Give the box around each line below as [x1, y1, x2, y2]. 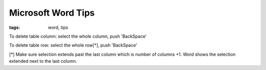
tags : [9, 24, 20, 30]
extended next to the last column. [9, 58, 77, 64]
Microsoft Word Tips [9, 7, 95, 18]
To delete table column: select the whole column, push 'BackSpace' [9, 33, 147, 39]
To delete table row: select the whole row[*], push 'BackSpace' [9, 42, 137, 48]
